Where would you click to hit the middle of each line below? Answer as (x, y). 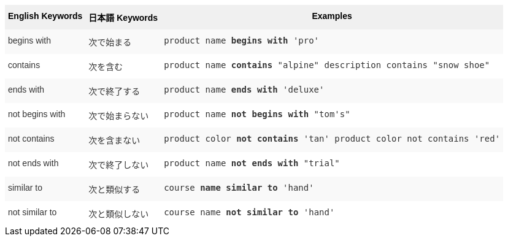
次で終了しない (119, 165)
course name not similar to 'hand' (249, 212)
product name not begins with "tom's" (257, 114)
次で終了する (114, 91)
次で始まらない (119, 116)
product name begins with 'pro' (242, 40)
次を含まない (114, 140)
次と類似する (114, 189)
